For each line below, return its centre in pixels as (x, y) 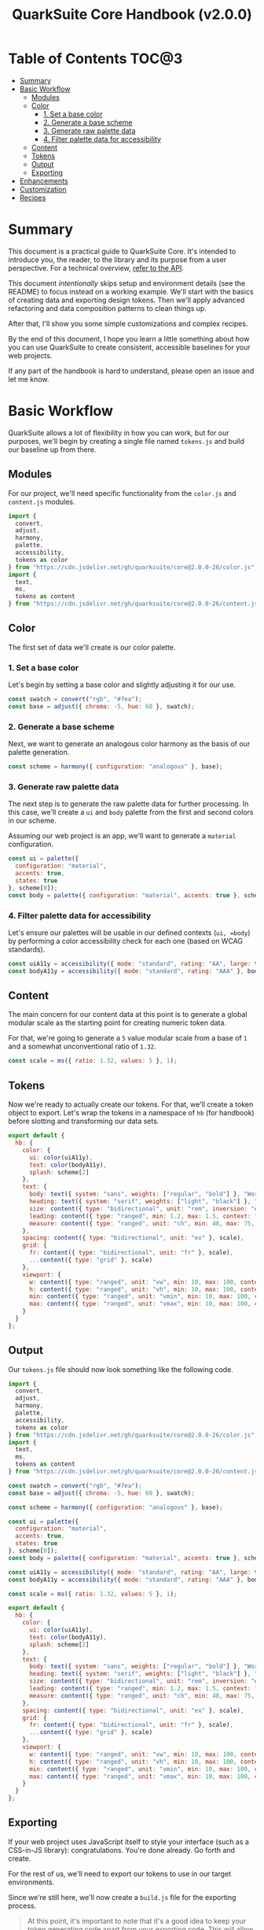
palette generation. (39, 752)
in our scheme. (32, 821)
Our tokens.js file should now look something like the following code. (121, 1369)
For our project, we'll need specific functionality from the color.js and (122, 493)
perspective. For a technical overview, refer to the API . (96, 268)
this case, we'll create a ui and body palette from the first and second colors (131, 812)
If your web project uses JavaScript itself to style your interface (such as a (129, 1841)
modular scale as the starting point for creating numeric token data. (117, 1023)
